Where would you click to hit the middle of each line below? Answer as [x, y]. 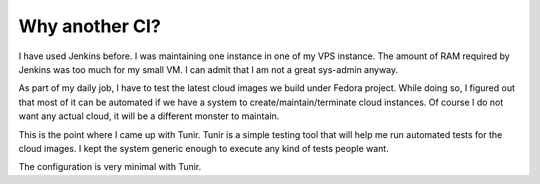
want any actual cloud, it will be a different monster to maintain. [149, 116]
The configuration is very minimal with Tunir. [110, 167]
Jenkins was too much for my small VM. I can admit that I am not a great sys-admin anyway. [208, 69]
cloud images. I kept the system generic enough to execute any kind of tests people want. [203, 148]
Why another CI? [90, 26]
